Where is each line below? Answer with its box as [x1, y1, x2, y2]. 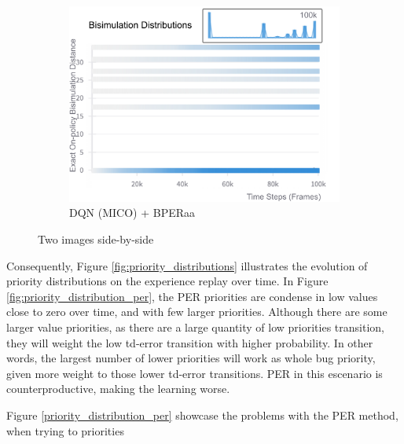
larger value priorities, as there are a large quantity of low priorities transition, [6, 319, 384, 336]
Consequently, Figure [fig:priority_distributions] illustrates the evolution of [6, 257, 368, 273]
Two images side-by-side [38, 231, 154, 248]
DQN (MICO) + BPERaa [69, 204, 196, 221]
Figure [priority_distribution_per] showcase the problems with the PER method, [6, 406, 398, 423]
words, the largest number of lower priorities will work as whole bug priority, [6, 350, 376, 366]
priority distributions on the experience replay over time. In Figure [6, 273, 329, 289]
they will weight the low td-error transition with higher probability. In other [6, 334, 373, 350]
